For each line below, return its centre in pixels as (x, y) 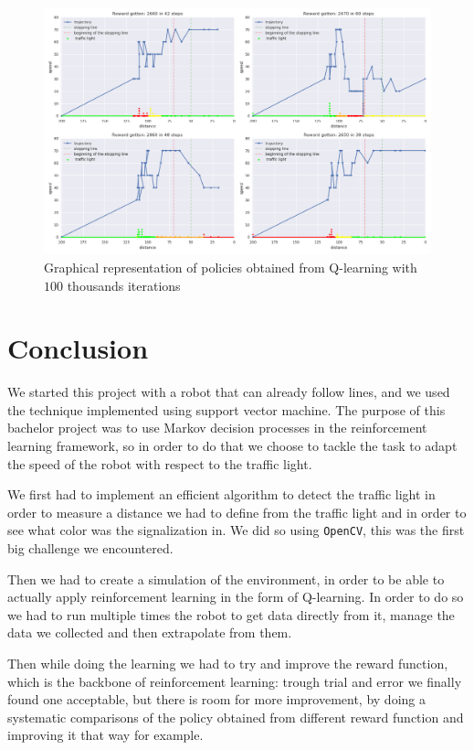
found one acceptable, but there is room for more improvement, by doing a (216, 699)
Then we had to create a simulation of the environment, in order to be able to (226, 579)
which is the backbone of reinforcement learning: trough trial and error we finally (235, 681)
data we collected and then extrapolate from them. (150, 632)
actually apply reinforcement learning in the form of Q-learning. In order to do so (236, 597)
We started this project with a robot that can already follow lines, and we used (229, 392)
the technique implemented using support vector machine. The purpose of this (226, 409)
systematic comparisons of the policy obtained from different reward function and (236, 717)
